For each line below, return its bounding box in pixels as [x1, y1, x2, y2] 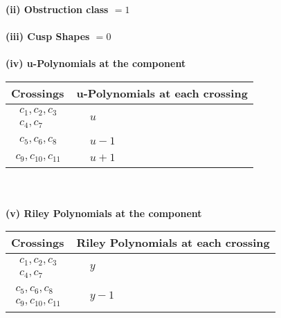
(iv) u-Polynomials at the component [6, 56, 186, 71]
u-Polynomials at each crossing [76, 84, 248, 101]
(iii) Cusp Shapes [6, 29, 90, 44]
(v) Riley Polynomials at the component [6, 205, 202, 220]
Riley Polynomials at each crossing [76, 234, 270, 251]
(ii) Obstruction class [6, 2, 109, 16]
